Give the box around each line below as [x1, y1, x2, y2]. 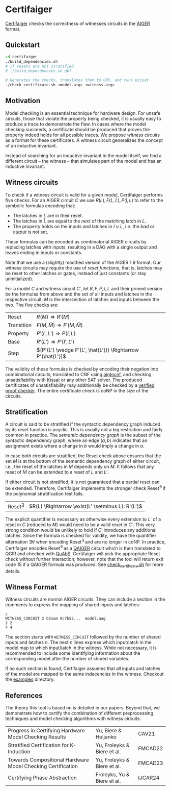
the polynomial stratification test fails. [5, 491, 84, 497]
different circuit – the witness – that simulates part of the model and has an [5, 158, 162, 164]
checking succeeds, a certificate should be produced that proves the [5, 126, 150, 132]
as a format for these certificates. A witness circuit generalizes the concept [5, 137, 163, 143]
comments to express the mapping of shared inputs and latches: [5, 602, 140, 608]
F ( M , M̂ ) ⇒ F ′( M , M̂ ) [36, 322, 83, 329]
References [5, 691, 43, 700]
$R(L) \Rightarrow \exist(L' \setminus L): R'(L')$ [28, 503, 142, 510]
